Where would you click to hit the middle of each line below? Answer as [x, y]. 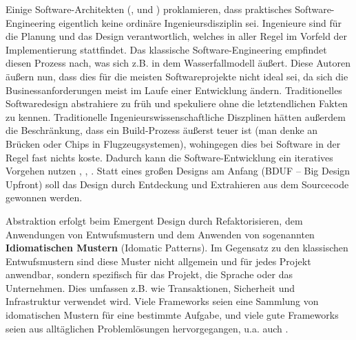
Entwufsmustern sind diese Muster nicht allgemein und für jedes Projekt [158, 261]
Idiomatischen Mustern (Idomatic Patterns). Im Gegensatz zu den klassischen [177, 248]
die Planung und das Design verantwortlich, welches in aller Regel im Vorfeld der [177, 36]
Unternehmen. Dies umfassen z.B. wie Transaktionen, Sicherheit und [150, 287]
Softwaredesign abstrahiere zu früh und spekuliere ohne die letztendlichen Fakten [177, 103]
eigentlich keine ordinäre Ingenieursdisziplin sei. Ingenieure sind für [200, 22]
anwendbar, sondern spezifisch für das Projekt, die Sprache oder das [149, 274]
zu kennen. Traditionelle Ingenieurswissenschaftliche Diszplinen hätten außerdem [176, 116]
